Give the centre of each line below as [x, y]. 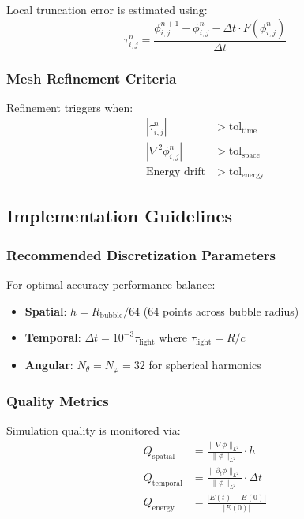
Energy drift [176, 172]
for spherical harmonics [205, 364]
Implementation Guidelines [120, 216]
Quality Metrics [58, 401]
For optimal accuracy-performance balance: [111, 284]
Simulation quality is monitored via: [94, 430]
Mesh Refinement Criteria [92, 78]
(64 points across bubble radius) [221, 310]
